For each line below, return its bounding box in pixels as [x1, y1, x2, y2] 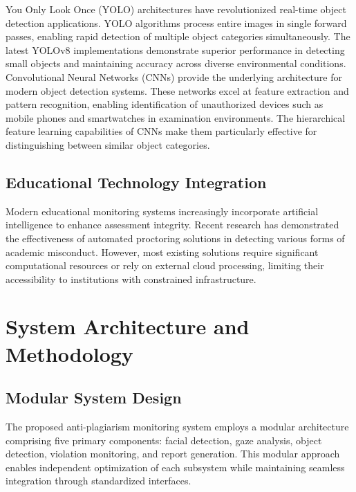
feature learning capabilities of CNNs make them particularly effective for [6, 124, 317, 138]
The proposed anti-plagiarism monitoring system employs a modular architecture [6, 419, 349, 434]
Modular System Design [6, 387, 182, 408]
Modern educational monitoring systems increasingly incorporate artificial [6, 203, 319, 218]
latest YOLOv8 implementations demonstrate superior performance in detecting [6, 42, 345, 57]
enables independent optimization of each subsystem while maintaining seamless [6, 459, 345, 474]
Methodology [6, 339, 133, 367]
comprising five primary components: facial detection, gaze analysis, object [6, 432, 322, 447]
